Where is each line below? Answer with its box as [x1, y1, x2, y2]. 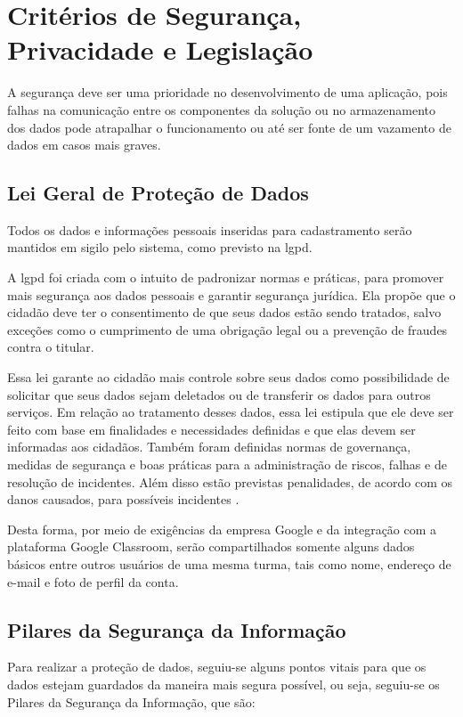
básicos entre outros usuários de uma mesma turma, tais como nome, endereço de [7, 554, 451, 573]
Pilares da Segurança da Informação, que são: [7, 692, 256, 711]
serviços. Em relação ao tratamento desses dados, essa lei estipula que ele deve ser [7, 403, 454, 421]
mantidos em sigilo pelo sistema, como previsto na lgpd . [7, 238, 313, 257]
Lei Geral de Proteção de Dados [7, 179, 309, 207]
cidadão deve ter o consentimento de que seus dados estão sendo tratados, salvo [7, 303, 442, 322]
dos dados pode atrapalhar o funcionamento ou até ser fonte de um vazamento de [7, 118, 451, 136]
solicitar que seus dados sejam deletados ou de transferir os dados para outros [7, 385, 431, 403]
